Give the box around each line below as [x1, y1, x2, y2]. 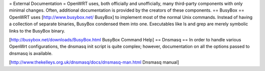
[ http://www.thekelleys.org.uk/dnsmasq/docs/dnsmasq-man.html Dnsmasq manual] [9, 59, 179, 65]
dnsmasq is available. [9, 50, 53, 56]
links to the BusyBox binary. [9, 28, 66, 34]
